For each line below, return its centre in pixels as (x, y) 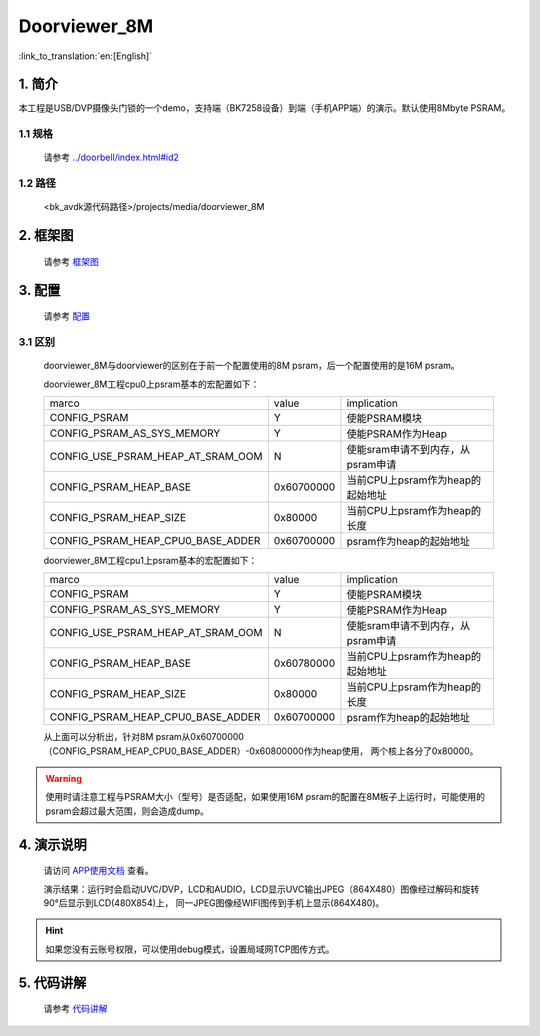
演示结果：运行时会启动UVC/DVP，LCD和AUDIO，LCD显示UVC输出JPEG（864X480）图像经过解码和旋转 (261, 889)
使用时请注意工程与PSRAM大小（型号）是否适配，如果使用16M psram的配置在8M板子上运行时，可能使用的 (265, 797)
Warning (63, 779)
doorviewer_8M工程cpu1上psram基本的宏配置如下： (150, 560)
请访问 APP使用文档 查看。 (98, 871)
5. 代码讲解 (52, 982)
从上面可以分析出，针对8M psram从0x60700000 (144, 737)
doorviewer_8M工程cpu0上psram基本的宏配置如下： (151, 384)
